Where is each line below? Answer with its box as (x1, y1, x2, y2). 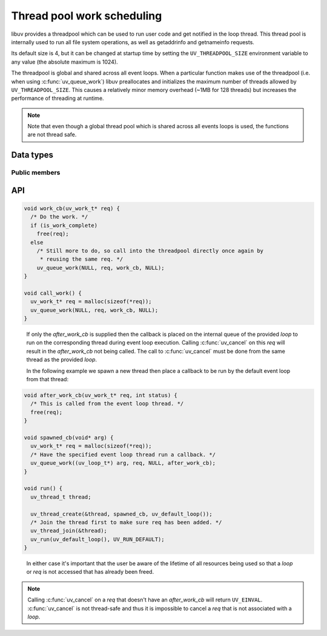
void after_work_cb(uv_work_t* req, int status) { (24, 392, 178, 399)
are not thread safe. (27, 131, 77, 139)
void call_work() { (24, 289, 82, 297)
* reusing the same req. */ (39, 256, 124, 263)
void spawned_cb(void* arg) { (24, 434, 114, 441)
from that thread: (26, 376, 69, 383)
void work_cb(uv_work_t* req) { (24, 205, 121, 212)
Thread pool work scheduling (11, 9, 162, 22)
